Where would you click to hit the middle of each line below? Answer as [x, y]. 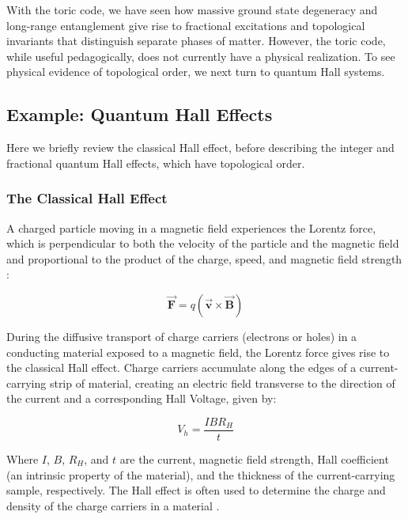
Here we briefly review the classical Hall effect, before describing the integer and [200, 148]
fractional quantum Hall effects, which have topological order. [156, 163]
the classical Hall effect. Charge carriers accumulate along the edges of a [181, 367]
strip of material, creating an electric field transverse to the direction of [222, 383]
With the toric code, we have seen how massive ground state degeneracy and [192, 9]
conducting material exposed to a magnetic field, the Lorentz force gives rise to [198, 352]
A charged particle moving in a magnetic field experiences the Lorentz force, [191, 227]
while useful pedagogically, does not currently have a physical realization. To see [201, 56]
